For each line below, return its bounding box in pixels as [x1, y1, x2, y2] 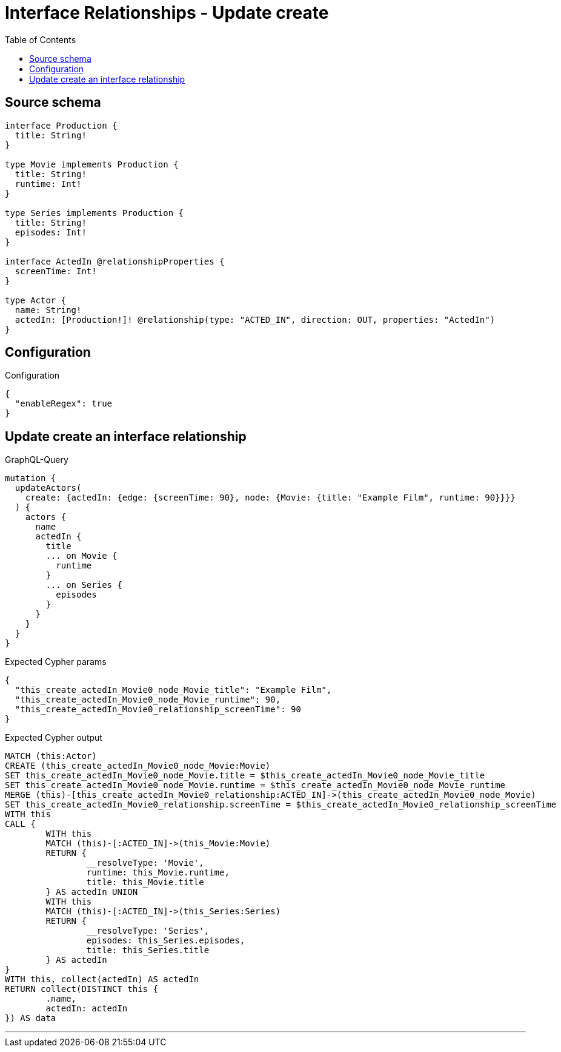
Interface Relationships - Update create [5, 2, 329, 23]
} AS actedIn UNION [45, 887, 138, 897]
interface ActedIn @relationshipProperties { [5, 256, 225, 266]
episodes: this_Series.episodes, [86, 936, 245, 946]
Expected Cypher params [5, 656, 107, 667]
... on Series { [45, 580, 122, 590]
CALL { [5, 819, 36, 829]
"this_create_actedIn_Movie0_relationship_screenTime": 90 [15, 704, 301, 715]
